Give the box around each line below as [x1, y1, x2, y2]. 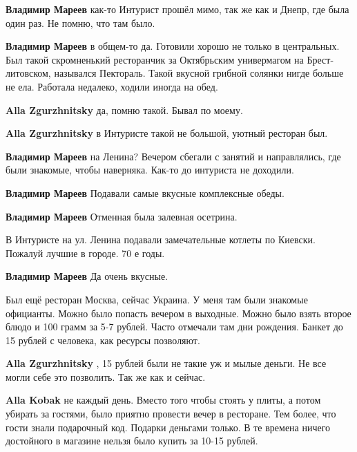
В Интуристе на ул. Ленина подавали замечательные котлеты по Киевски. [6, 232, 316, 247]
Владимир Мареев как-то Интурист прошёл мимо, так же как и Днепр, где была [6, 2, 349, 16]
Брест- [307, 52, 334, 66]
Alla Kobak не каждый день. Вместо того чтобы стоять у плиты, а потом [6, 393, 321, 407]
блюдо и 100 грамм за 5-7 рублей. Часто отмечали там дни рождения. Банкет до [6, 319, 343, 334]
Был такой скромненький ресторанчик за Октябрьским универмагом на [6, 52, 304, 66]
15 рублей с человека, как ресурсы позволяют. [6, 332, 200, 347]
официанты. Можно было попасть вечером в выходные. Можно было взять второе [6, 305, 351, 320]
